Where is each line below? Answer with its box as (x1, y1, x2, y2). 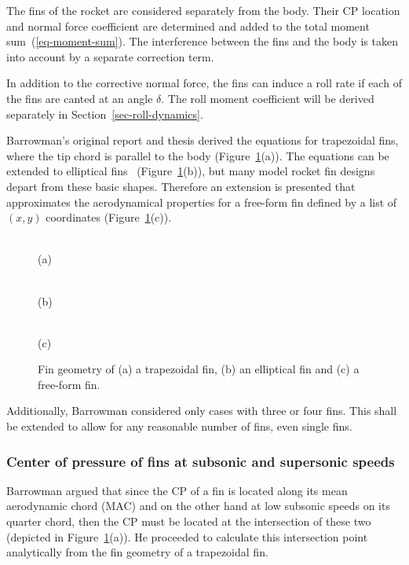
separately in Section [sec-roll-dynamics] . (6, 105, 203, 122)
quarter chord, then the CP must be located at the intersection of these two (6, 513, 371, 530)
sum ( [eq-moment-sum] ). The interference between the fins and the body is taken (6, 33, 398, 50)
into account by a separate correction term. (6, 48, 214, 64)
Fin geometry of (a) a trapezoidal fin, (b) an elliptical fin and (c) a (38, 361, 360, 377)
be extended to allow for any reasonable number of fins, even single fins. (6, 418, 352, 435)
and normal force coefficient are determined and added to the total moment (6, 17, 370, 34)
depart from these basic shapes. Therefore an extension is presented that (6, 178, 356, 194)
